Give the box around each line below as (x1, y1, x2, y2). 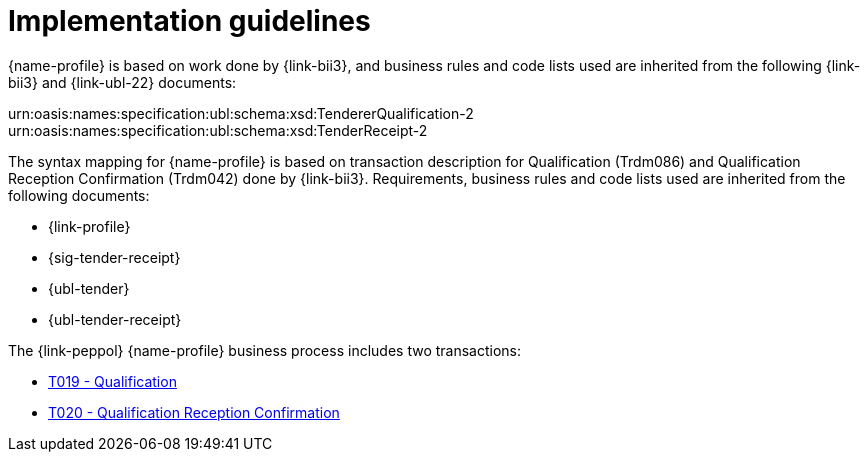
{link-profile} (48, 217, 131, 235)
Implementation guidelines (8, 4, 371, 38)
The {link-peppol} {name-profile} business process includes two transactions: (8, 341, 522, 359)
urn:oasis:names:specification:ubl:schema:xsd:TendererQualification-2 (8, 104, 474, 122)
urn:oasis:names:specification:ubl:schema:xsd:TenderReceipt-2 (8, 121, 428, 139)
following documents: (8, 186, 150, 204)
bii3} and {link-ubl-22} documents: (8, 73, 237, 91)
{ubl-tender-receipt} (48, 310, 182, 328)
